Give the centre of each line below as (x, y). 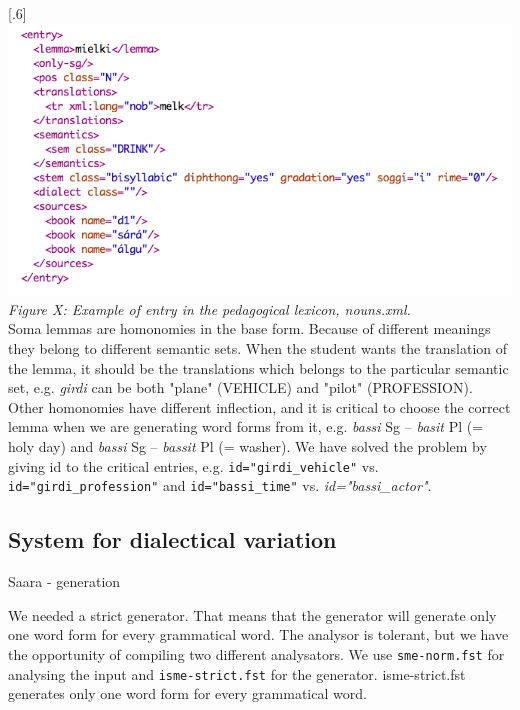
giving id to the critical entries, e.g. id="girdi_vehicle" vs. (193, 465)
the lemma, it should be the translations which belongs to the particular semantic (258, 367)
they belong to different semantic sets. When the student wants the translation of (258, 347)
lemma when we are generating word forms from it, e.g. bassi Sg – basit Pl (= (246, 426)
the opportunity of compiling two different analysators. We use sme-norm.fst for (256, 653)
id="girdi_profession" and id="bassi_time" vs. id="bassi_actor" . (220, 485)
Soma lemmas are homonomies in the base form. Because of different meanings (249, 328)
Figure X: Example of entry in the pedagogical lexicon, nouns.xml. (209, 308)
